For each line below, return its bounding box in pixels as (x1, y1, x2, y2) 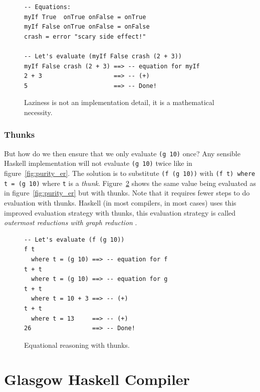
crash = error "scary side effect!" (24, 33, 146, 40)
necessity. (24, 107, 53, 117)
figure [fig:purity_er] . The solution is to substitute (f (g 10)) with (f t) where (4, 168, 255, 178)
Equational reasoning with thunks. (24, 339, 130, 350)
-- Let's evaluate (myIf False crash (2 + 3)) (24, 52, 182, 60)
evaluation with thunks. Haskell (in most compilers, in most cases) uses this (4, 197, 236, 208)
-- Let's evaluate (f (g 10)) (24, 236, 125, 243)
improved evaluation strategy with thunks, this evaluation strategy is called (4, 207, 236, 218)
